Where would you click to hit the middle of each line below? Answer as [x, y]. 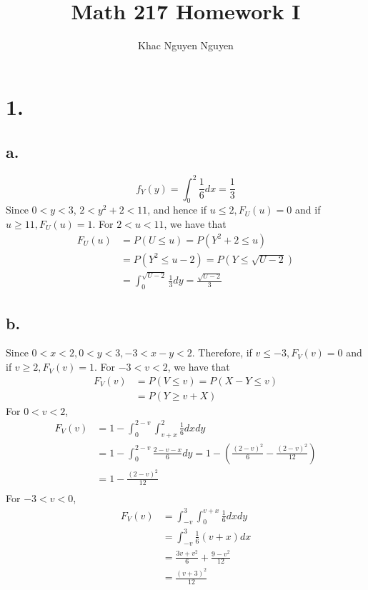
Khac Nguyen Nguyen [186, 45]
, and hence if [177, 210]
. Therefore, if [222, 352]
